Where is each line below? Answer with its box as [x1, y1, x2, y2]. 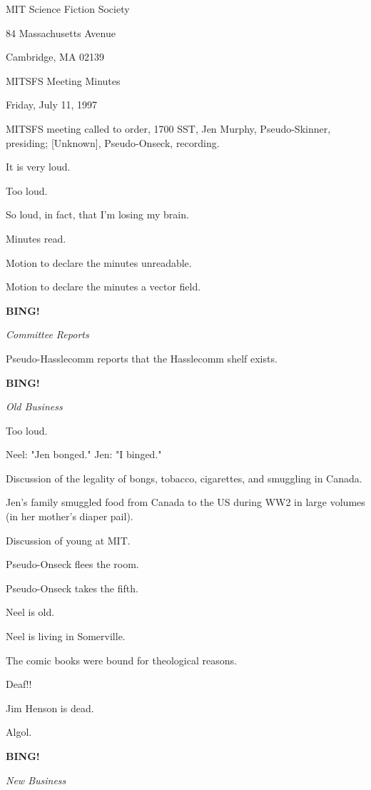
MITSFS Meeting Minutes [6, 73, 121, 88]
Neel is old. [6, 604, 55, 619]
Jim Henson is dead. [6, 700, 94, 715]
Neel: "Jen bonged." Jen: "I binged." [6, 447, 162, 462]
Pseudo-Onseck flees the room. [6, 557, 139, 572]
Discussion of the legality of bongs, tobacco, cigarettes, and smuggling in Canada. [6, 470, 362, 485]
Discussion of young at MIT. [6, 532, 131, 547]
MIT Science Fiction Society [6, 1, 130, 16]
